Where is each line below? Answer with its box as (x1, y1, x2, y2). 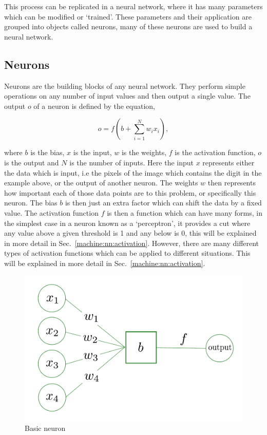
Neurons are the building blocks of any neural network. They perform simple (4, 80, 245, 91)
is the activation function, (175, 147, 256, 158)
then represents (207, 177, 256, 188)
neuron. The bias (4, 197, 58, 208)
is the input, (73, 147, 112, 158)
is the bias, (30, 147, 65, 158)
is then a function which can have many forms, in (107, 207, 262, 218)
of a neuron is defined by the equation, (33, 100, 155, 111)
